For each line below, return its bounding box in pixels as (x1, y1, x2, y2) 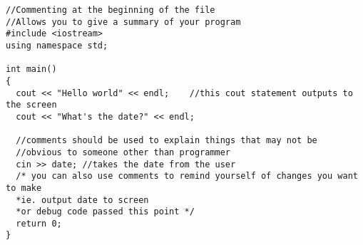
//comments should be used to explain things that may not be (16, 135, 317, 146)
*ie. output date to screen (16, 194, 149, 205)
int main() (6, 64, 57, 75)
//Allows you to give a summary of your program (6, 16, 241, 27)
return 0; (16, 218, 62, 229)
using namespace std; (6, 40, 108, 51)
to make (6, 182, 42, 193)
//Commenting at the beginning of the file (6, 5, 215, 15)
